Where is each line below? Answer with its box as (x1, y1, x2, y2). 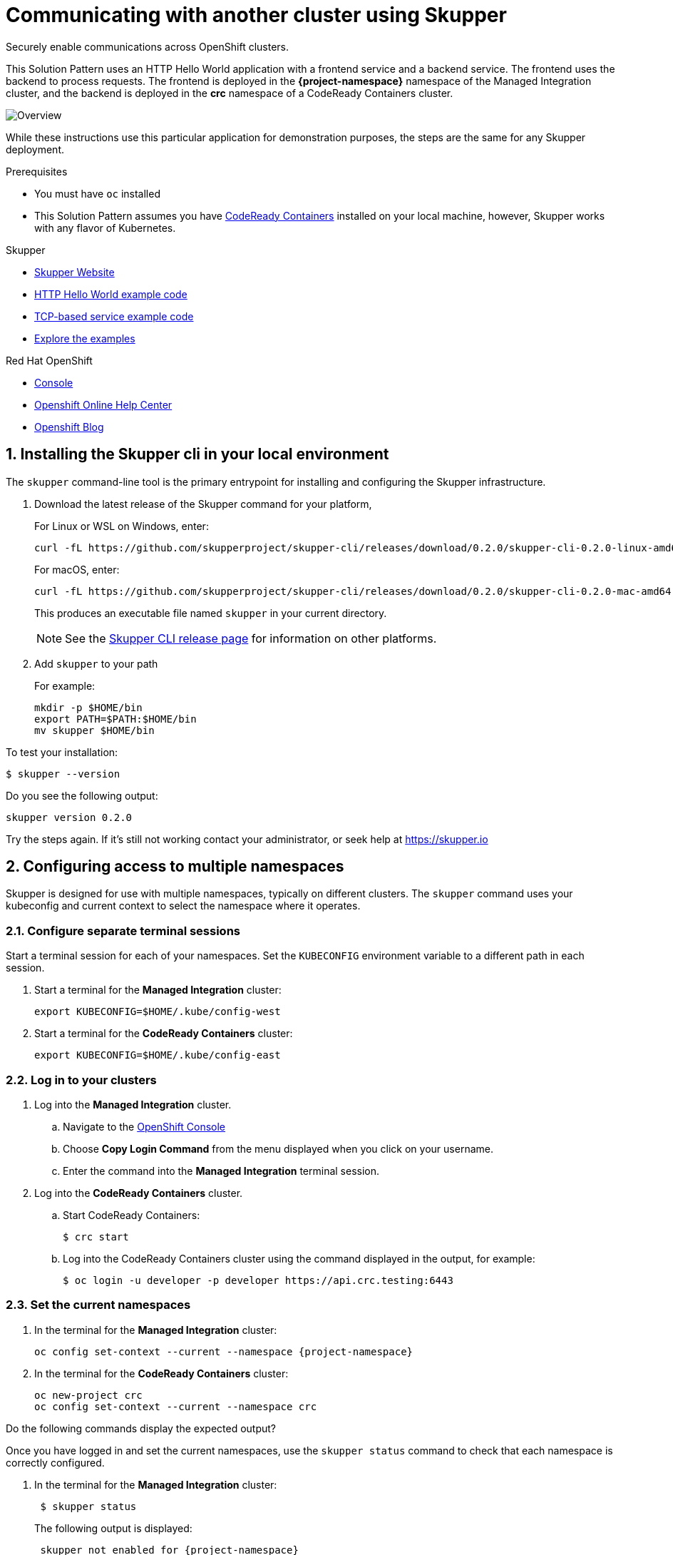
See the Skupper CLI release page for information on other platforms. (65, 631, 437, 646)
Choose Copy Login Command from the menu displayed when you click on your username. (63, 1142, 493, 1155)
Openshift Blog (34, 420, 104, 433)
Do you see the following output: (6, 789, 158, 802)
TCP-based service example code (34, 310, 194, 322)
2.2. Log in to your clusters (6, 1072, 157, 1087)
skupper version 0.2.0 (6, 811, 133, 823)
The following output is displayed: (34, 1521, 192, 1534)
